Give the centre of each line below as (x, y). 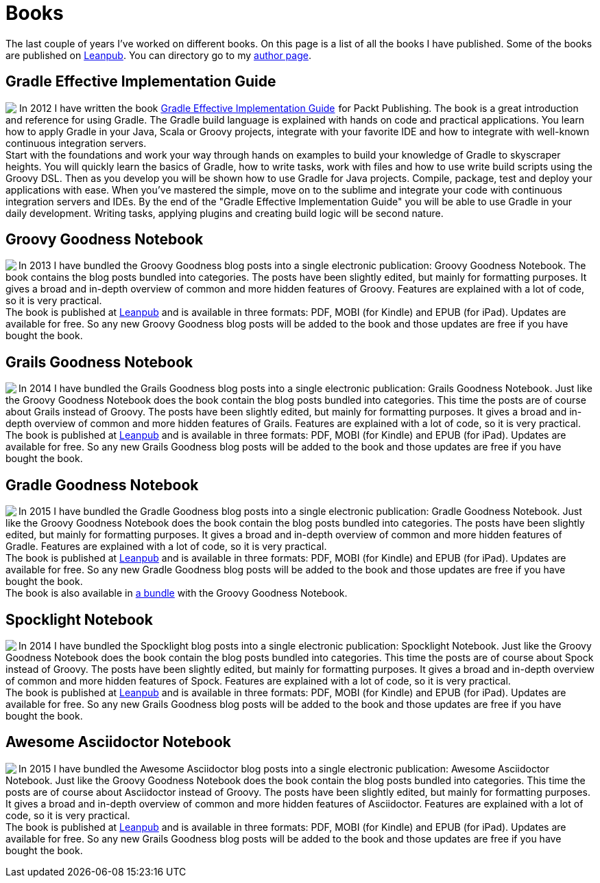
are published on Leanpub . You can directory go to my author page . (158, 55)
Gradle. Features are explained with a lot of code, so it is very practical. (166, 547)
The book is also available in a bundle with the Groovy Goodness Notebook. (177, 593)
